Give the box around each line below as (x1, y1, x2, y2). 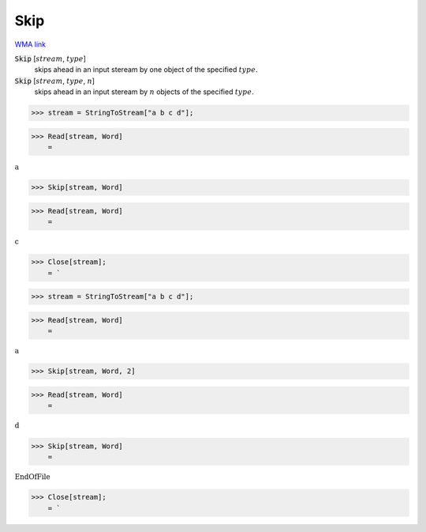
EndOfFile (14, 473, 50, 481)
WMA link (14, 40, 47, 49)
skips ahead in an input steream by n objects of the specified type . (34, 87, 254, 96)
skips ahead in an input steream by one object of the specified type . (34, 65, 258, 74)
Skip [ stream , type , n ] (14, 76, 95, 85)
